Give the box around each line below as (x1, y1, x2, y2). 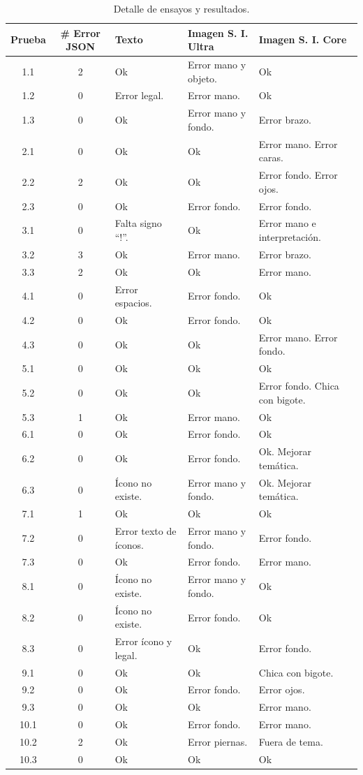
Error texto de (114, 524, 177, 538)
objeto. (187, 71, 217, 85)
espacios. (114, 295, 152, 310)
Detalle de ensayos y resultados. (113, 1, 250, 15)
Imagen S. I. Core (258, 32, 347, 47)
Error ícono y (114, 634, 172, 649)
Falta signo (114, 216, 162, 230)
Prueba (10, 32, 46, 47)
